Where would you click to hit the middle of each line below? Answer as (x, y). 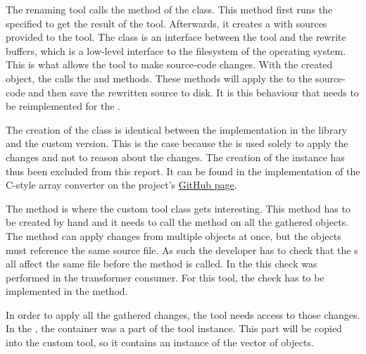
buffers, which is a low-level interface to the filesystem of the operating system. (176, 50)
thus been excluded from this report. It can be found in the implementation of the (183, 171)
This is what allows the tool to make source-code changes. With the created (169, 64)
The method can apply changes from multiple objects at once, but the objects (173, 235)
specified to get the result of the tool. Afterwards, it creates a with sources (166, 23)
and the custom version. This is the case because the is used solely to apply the (177, 143)
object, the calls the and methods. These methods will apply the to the (159, 78)
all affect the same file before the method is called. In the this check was (162, 264)
